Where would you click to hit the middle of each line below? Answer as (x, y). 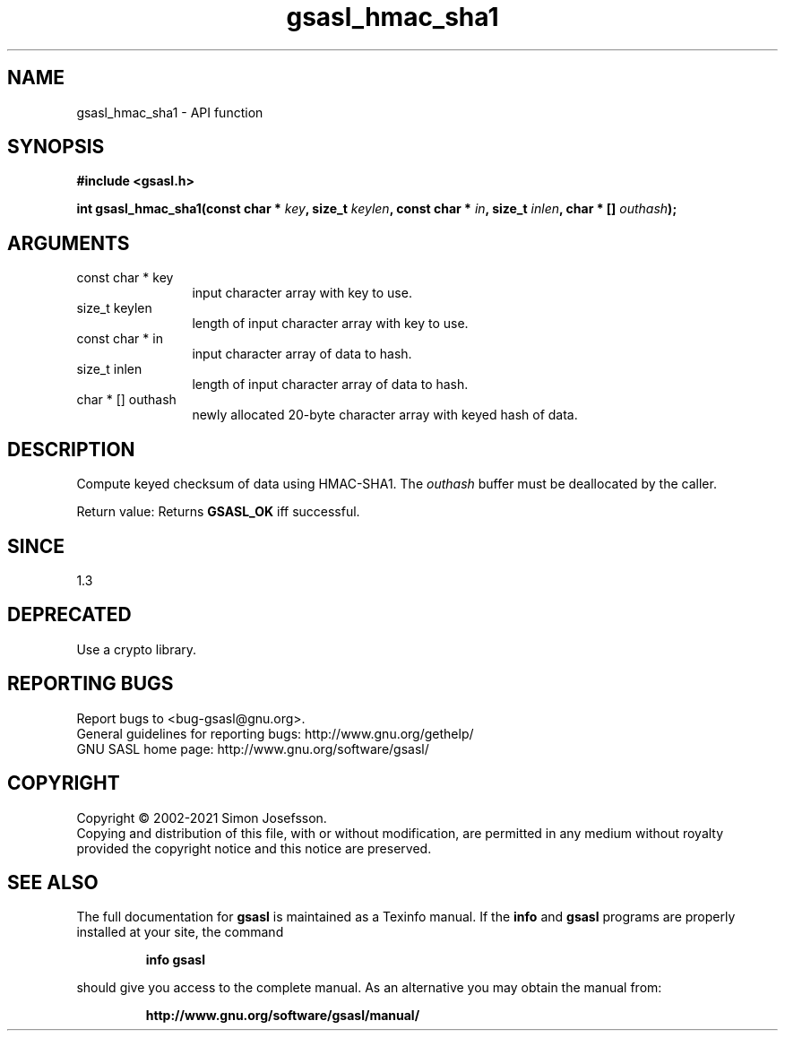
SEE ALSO (53, 882)
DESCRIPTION (71, 449)
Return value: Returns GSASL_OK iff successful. (218, 512)
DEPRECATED (69, 615)
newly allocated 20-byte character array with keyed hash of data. (385, 415)
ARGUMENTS (69, 243)
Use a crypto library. (137, 649)
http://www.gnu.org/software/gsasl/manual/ (283, 1016)
